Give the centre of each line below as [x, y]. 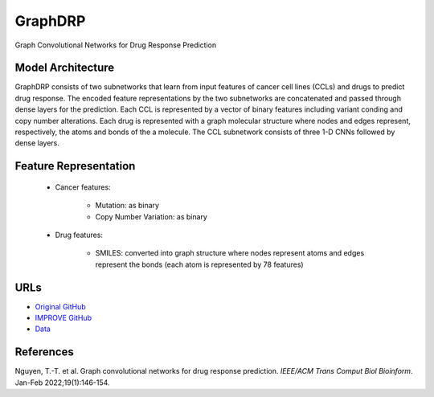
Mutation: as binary [127, 206]
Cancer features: [83, 187]
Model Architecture [65, 68]
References [44, 352]
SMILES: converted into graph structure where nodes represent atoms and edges [230, 253]
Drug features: [79, 235]
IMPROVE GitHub [63, 318]
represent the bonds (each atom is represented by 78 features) [200, 264]
